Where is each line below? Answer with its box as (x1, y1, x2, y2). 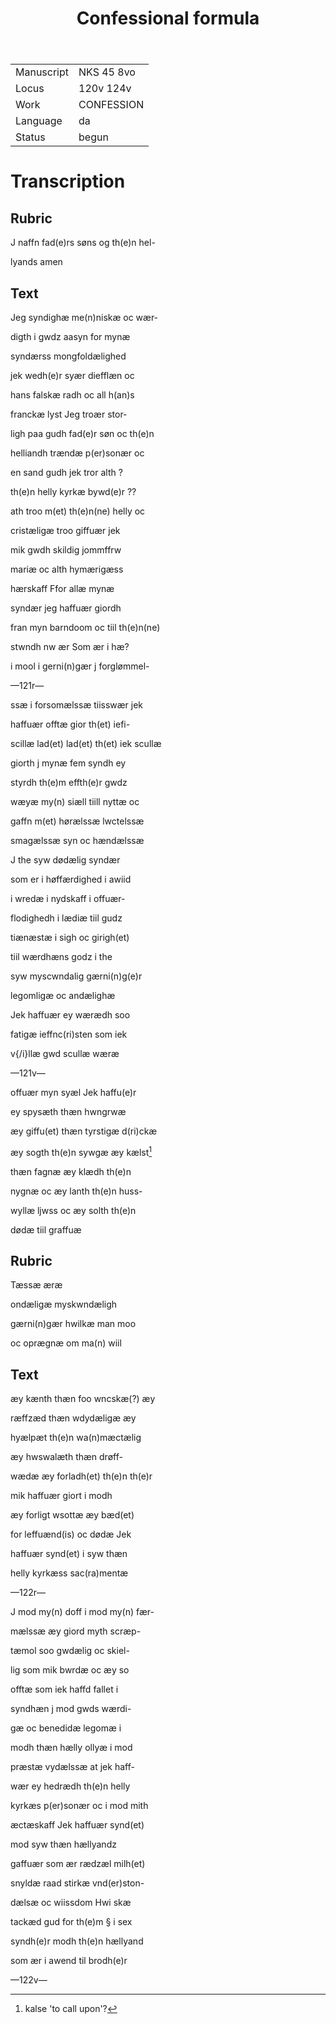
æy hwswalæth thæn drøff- (10, 1451, 123, 1463)
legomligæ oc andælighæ (10, 990, 116, 1001)
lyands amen (10, 256, 63, 268)
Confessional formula (76, 7, 260, 30)
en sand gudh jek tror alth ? (10, 467, 123, 478)
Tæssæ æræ (10, 1279, 63, 1291)
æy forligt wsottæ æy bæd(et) (10, 1509, 135, 1521)
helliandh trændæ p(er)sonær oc (10, 447, 145, 459)
